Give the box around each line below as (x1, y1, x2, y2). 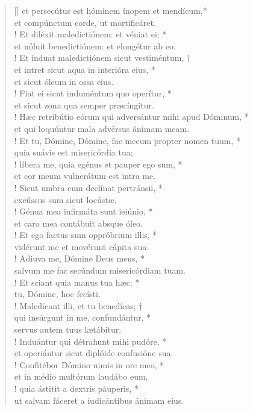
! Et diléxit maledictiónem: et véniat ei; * (14, 28, 167, 40)
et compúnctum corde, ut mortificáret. (14, 16, 156, 28)
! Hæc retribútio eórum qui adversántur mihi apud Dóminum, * (14, 110, 249, 123)
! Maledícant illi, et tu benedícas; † (14, 299, 143, 312)
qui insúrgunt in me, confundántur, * (14, 311, 151, 324)
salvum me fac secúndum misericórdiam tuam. (14, 264, 186, 277)
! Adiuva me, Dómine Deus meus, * (14, 252, 145, 265)
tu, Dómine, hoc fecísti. (14, 287, 101, 300)
